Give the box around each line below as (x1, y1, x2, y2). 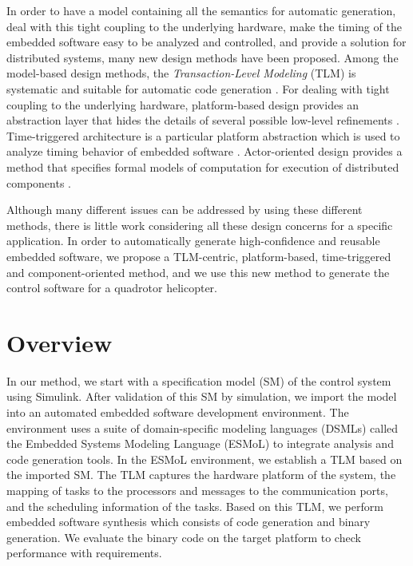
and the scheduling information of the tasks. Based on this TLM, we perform (6, 497, 383, 514)
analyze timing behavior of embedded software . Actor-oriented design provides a (6, 143, 403, 160)
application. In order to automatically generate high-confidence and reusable (6, 232, 380, 249)
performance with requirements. (6, 544, 162, 561)
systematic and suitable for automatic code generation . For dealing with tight (6, 80, 390, 97)
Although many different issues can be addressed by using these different (6, 201, 363, 218)
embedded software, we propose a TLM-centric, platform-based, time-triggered (6, 247, 391, 264)
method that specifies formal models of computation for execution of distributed (6, 158, 399, 175)
